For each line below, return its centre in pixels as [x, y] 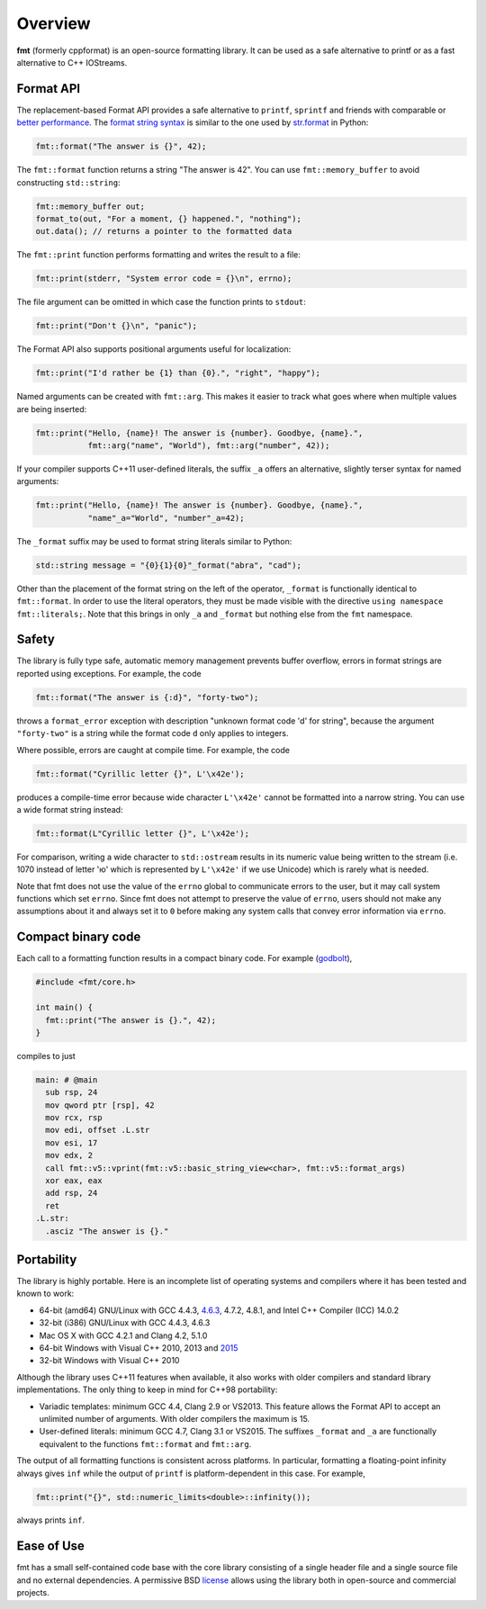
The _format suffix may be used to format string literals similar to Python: [154, 541]
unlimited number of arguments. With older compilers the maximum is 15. [175, 1418]
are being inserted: [52, 409]
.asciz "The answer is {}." [107, 1231]
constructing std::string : [68, 182]
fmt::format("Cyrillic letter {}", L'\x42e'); [140, 773]
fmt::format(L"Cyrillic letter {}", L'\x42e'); [142, 833]
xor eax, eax [74, 1180]
